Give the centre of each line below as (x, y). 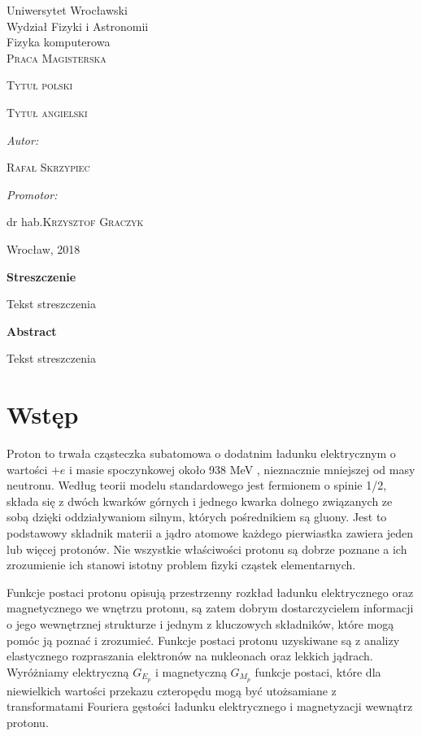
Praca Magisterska (57, 57)
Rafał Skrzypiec (48, 167)
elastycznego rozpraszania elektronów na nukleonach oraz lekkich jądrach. (190, 656)
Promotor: (32, 194)
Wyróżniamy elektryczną (68, 671)
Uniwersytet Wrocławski (67, 10)
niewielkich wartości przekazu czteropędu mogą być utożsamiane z (172, 690)
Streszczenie (41, 276)
